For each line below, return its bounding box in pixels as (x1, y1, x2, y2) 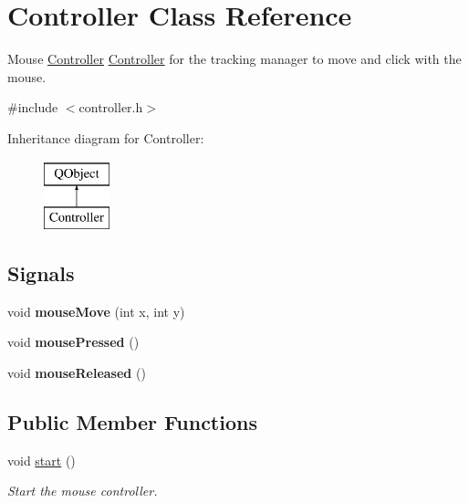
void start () (7, 450, 76, 469)
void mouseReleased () (7, 363, 146, 382)
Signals (7, 259, 75, 288)
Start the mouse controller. (7, 481, 158, 500)
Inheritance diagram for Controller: (7, 128, 204, 147)
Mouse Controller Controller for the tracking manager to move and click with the (7, 49, 462, 68)
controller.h (78, 98, 143, 117)
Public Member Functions (7, 408, 257, 436)
